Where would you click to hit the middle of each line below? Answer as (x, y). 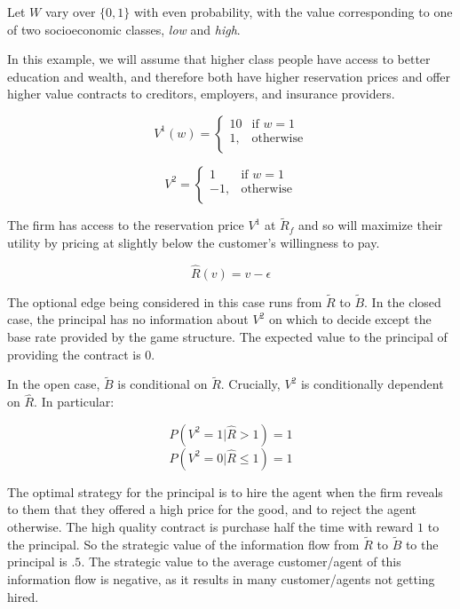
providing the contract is (74, 354)
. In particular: (74, 402)
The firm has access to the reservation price (126, 225)
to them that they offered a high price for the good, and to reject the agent (212, 509)
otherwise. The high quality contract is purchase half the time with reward (210, 526)
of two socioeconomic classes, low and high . (124, 29)
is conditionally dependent (372, 384)
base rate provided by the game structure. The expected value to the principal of (227, 336)
